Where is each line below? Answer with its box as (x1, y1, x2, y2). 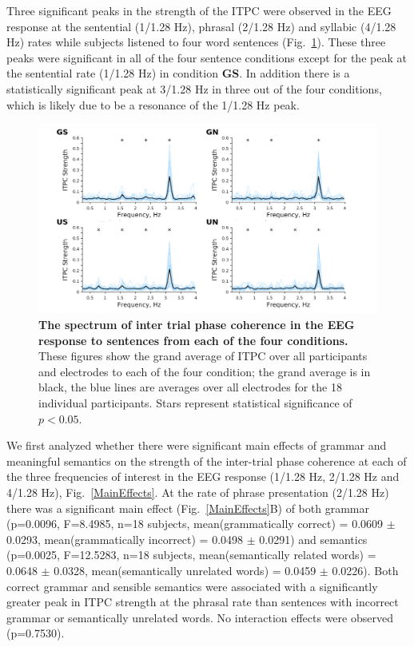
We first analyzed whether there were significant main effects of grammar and (6, 437, 387, 454)
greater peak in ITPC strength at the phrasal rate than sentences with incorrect (6, 593, 399, 610)
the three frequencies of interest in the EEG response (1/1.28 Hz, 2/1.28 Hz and (6, 468, 400, 485)
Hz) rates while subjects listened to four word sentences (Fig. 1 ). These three (6, 34, 386, 50)
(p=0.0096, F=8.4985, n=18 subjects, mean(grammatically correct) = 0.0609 (6, 515, 384, 532)
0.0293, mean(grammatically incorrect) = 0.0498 (6, 530, 244, 547)
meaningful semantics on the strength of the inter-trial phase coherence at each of (6, 452, 407, 469)
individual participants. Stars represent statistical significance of (38, 394, 352, 411)
